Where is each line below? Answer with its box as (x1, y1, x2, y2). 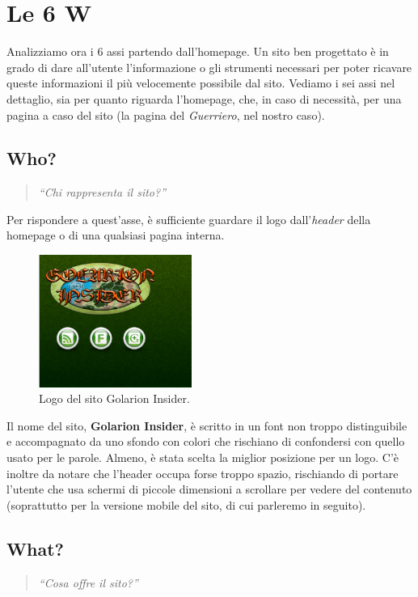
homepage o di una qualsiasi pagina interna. (6, 227, 225, 243)
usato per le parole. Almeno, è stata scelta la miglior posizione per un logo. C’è (6, 448, 399, 465)
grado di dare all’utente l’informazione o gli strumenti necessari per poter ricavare (6, 58, 412, 75)
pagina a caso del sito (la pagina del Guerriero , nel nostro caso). (6, 106, 325, 123)
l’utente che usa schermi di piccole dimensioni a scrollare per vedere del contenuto (6, 481, 412, 497)
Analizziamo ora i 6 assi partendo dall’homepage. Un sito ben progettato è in (6, 43, 389, 60)
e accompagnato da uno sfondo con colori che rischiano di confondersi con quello (6, 433, 405, 450)
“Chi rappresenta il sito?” (38, 184, 167, 201)
